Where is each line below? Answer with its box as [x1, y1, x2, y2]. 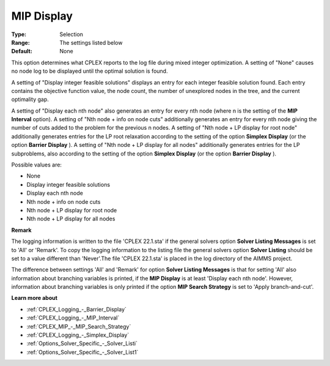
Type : [11, 31, 27, 38]
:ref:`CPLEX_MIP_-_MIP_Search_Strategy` [26, 323, 131, 330]
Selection [59, 31, 84, 38]
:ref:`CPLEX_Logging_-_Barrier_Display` [26, 305, 127, 313]
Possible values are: [11, 161, 62, 168]
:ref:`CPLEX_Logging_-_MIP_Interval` [26, 314, 120, 321]
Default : [11, 48, 33, 55]
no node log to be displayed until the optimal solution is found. [11, 67, 168, 75]
